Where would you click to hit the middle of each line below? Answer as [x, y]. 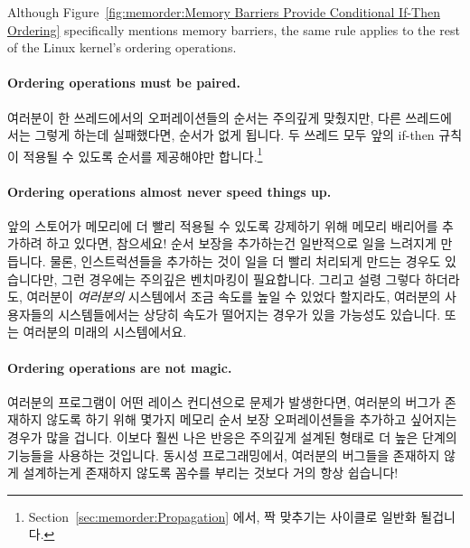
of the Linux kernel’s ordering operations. [122, 47]
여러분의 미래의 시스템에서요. [105, 332]
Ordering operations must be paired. [124, 83]
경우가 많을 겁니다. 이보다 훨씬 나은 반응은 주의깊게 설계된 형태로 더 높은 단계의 [232, 437]
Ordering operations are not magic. [120, 367]
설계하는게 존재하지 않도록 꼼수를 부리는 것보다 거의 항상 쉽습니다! [211, 473]
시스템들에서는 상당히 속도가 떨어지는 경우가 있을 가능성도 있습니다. [249, 314]
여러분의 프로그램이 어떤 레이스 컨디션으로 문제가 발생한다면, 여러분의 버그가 [224, 401]
